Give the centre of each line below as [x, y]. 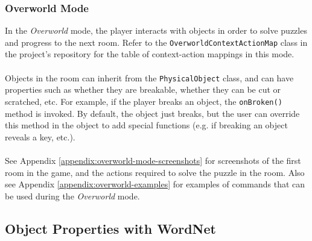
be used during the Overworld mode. [72, 196]
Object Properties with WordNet [110, 228]
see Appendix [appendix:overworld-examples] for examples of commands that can [155, 184]
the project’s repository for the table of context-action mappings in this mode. [150, 54]
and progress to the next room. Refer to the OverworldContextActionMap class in [156, 42]
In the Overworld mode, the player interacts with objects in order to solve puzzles [156, 30]
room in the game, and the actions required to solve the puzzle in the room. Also [155, 172]
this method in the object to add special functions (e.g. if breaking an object [146, 125]
